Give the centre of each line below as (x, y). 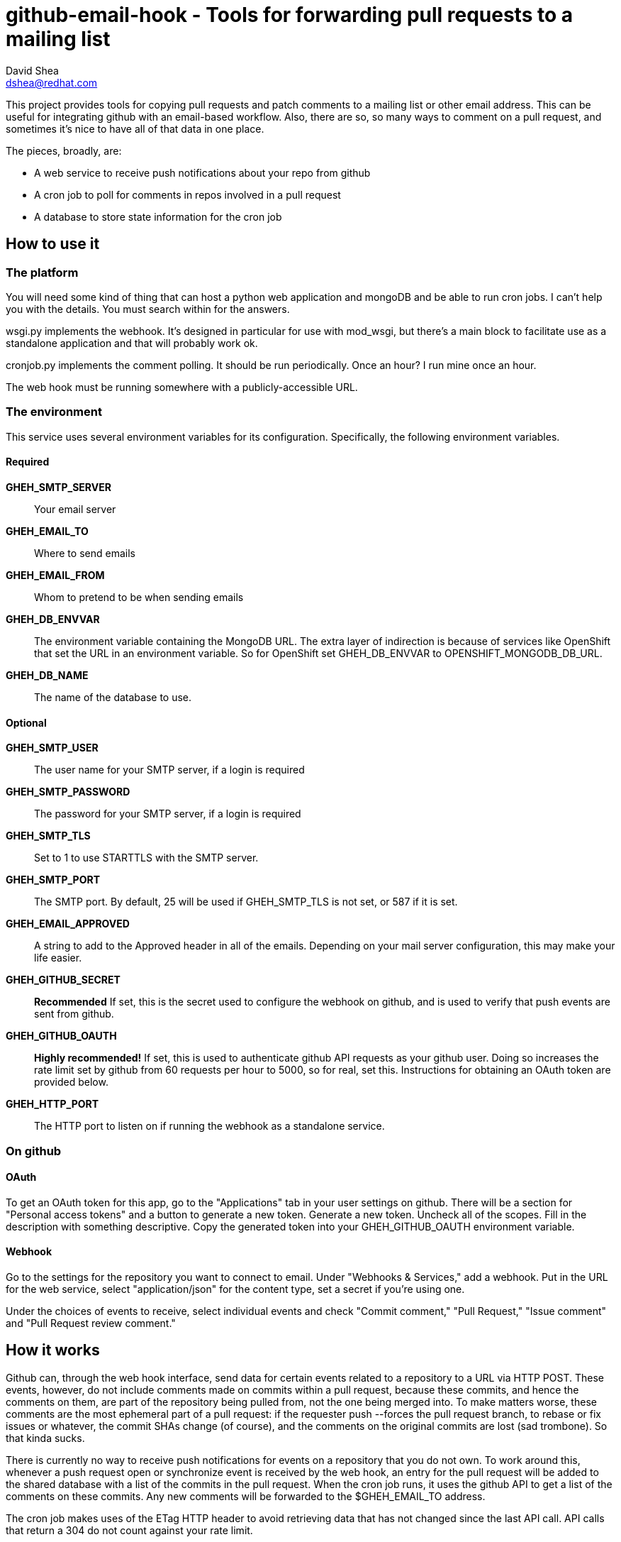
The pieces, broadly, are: (64, 150)
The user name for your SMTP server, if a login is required (169, 770)
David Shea (32, 70)
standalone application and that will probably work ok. (132, 343)
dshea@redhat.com (52, 82)
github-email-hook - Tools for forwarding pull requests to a (290, 15)
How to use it (53, 244)
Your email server (75, 509)
